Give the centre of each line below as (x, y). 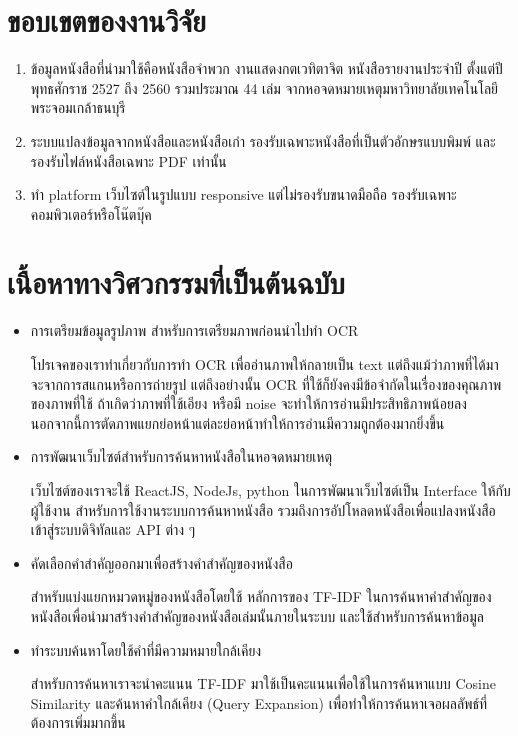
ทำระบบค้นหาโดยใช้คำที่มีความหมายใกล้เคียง (146, 649)
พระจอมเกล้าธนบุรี (78, 107)
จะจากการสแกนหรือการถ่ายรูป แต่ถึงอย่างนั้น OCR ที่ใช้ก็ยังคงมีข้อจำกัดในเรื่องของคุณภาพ (266, 383)
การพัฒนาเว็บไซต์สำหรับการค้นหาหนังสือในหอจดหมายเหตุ (181, 456)
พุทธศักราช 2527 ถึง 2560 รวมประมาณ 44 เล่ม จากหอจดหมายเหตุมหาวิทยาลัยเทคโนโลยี (264, 87)
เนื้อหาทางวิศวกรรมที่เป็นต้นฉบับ (176, 282)
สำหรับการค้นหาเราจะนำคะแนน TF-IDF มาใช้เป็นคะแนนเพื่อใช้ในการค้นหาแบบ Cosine (263, 683)
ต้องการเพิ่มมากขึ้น (78, 722)
